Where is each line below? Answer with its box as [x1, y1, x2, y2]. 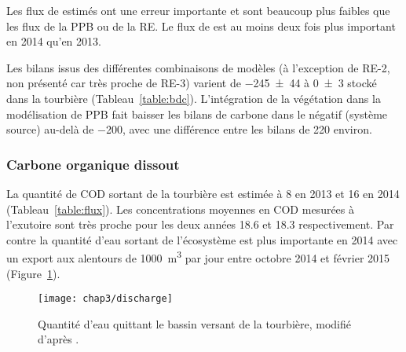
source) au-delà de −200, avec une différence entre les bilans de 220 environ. [6, 121, 372, 137]
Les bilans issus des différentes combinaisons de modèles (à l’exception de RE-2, [6, 59, 390, 75]
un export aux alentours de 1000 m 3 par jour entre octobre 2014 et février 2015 [6, 247, 390, 266]
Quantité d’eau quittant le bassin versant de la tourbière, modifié [38, 315, 351, 332]
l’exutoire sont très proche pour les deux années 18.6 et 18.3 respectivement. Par [6, 216, 394, 233]
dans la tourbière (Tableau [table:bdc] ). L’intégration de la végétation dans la [6, 90, 381, 106]
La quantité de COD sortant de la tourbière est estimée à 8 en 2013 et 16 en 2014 [6, 185, 400, 201]
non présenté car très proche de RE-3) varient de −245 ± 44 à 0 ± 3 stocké [6, 75, 377, 91]
